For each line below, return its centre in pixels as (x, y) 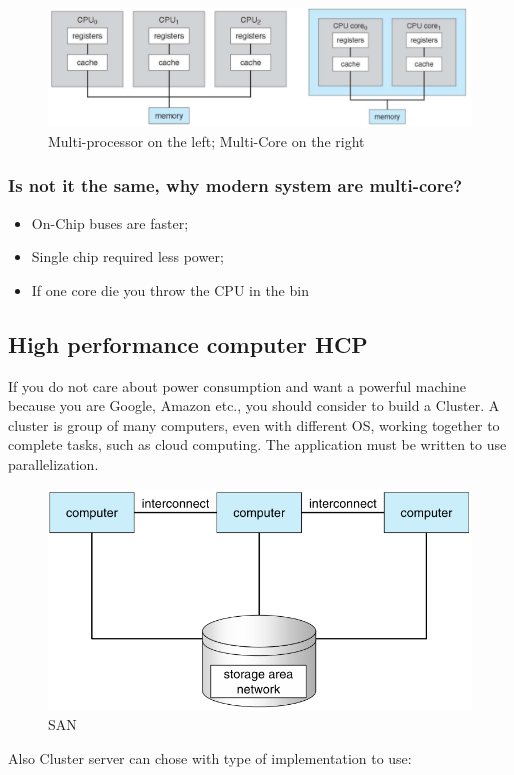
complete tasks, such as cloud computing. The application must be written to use (257, 444)
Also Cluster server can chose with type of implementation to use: (210, 757)
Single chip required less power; (127, 256)
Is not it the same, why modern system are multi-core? (235, 185)
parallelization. (53, 464)
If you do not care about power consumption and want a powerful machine (237, 385)
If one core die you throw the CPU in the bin (170, 289)
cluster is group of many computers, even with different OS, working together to (254, 424)
